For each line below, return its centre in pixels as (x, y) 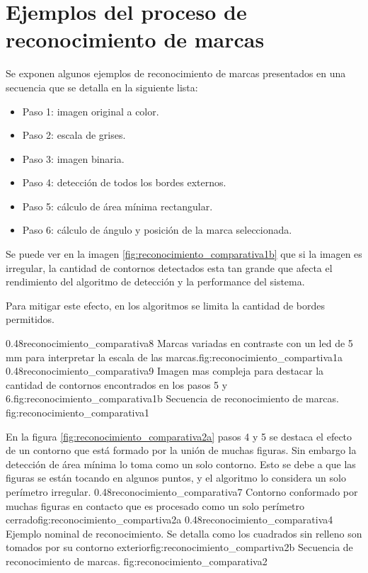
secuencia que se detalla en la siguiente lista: (102, 87)
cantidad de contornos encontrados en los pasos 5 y (117, 384)
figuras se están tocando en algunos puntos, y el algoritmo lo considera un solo (176, 478)
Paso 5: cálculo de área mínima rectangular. (117, 206)
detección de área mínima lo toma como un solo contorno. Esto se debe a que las (181, 464)
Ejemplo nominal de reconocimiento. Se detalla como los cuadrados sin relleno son (184, 533)
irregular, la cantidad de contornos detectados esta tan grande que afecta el (169, 267)
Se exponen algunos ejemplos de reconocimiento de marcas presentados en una (176, 73)
